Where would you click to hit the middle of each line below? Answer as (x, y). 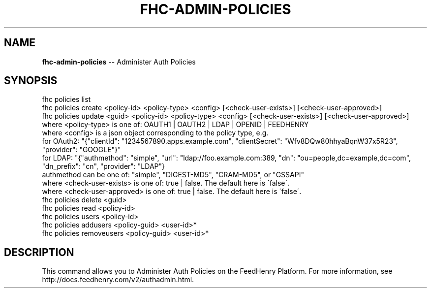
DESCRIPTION (39, 252)
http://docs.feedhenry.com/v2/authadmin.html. (118, 280)
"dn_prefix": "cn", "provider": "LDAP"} (103, 166)
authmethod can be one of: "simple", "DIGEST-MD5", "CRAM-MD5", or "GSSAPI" (173, 175)
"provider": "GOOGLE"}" (81, 150)
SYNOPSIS (31, 81)
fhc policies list (66, 99)
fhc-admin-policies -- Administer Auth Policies (119, 62)
